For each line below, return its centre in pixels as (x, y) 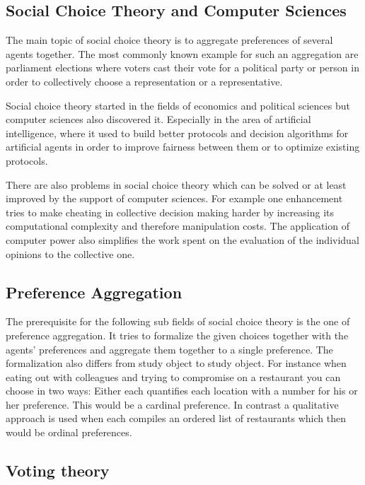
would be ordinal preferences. (69, 432)
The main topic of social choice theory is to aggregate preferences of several (169, 40)
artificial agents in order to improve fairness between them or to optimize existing (183, 147)
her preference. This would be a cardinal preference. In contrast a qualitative (172, 404)
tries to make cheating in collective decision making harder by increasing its (170, 212)
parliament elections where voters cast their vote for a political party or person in (182, 68)
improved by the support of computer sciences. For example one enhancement (174, 198)
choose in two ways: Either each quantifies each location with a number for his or (182, 391)
